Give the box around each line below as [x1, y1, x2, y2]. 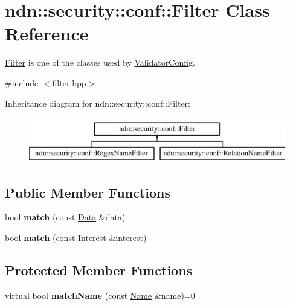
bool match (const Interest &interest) [5, 231, 147, 244]
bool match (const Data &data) [5, 211, 126, 223]
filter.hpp [52, 76, 86, 89]
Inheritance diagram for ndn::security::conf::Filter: [5, 96, 190, 109]
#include [5, 76, 39, 89]
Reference [5, 21, 89, 46]
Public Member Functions [5, 183, 170, 201]
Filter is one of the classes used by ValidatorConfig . [5, 56, 195, 69]
